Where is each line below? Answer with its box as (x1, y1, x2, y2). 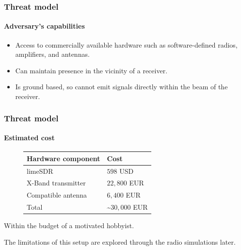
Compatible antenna (27, 190, 87, 200)
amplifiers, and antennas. (15, 49, 90, 59)
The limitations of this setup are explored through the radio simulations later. (4, 236, 236, 247)
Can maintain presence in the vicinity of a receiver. (15, 65, 168, 75)
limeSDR (27, 166, 53, 176)
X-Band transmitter (27, 178, 86, 188)
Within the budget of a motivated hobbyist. (4, 220, 134, 231)
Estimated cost (4, 133, 55, 143)
